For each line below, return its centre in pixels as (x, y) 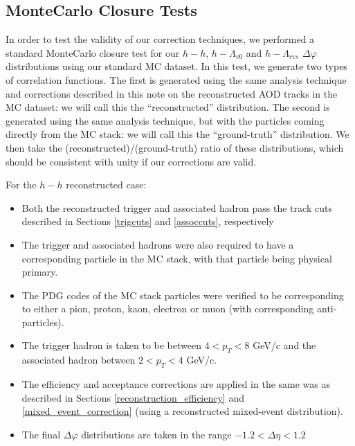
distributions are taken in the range (156, 434)
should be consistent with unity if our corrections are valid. (131, 161)
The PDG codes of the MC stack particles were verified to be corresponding (183, 295)
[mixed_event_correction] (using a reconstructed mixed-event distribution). (182, 411)
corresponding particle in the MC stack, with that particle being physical (177, 258)
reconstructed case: (106, 185)
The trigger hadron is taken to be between (111, 345)
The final (41, 434)
